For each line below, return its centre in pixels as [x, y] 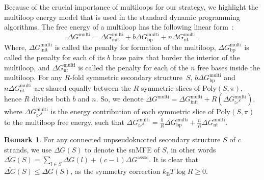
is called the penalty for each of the [133, 67]
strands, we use [28, 149]
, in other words [191, 149]
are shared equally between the [83, 87]
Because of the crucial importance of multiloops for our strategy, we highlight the [131, 7]
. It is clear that [174, 159]
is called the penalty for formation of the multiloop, [135, 47]
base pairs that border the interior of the [176, 57]
